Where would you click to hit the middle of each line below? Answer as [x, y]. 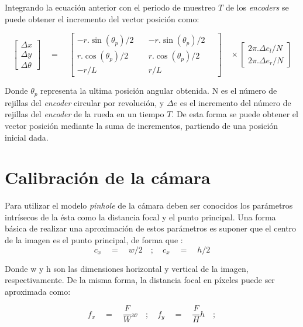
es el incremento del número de [235, 102]
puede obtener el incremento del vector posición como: [102, 18]
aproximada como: [38, 291]
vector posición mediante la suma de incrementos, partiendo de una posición [142, 125]
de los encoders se [257, 7]
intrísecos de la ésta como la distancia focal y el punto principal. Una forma [140, 217]
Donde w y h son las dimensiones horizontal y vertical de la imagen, [127, 268]
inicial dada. [27, 137]
